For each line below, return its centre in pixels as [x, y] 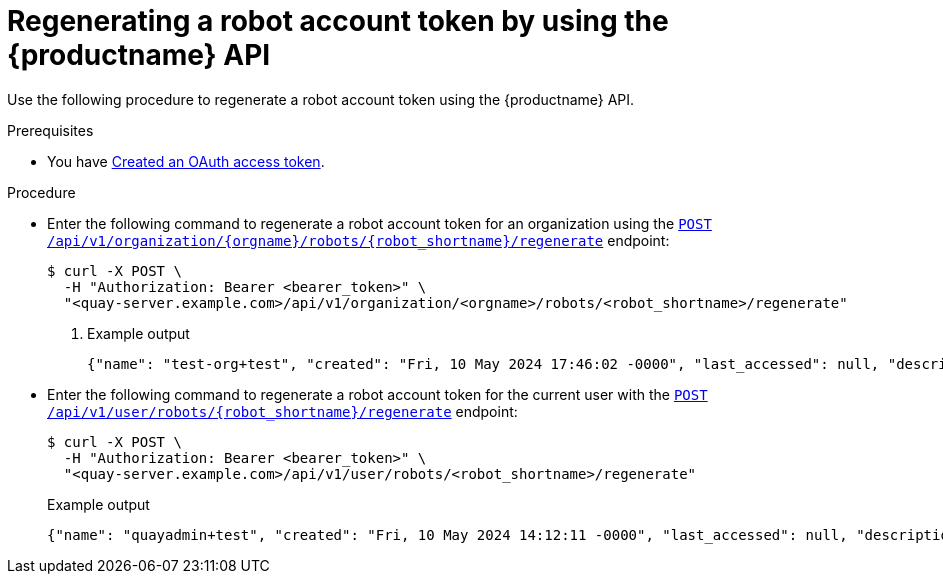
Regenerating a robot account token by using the [338, 21]
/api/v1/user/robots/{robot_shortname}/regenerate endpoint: [282, 411]
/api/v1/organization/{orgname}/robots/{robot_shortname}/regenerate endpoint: [358, 240]
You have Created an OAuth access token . [186, 161]
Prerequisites [50, 130]
